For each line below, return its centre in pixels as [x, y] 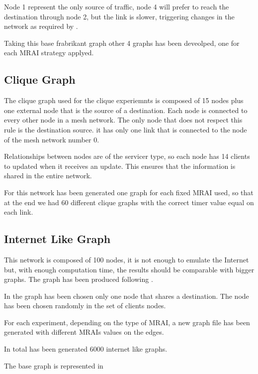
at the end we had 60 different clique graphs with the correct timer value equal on [129, 202]
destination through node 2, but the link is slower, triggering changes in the [119, 16]
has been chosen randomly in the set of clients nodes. [85, 306]
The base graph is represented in [54, 365]
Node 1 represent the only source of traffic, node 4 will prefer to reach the [117, 6]
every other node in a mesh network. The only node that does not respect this [123, 120]
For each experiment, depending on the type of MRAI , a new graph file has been [127, 322]
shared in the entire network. [48, 176]
